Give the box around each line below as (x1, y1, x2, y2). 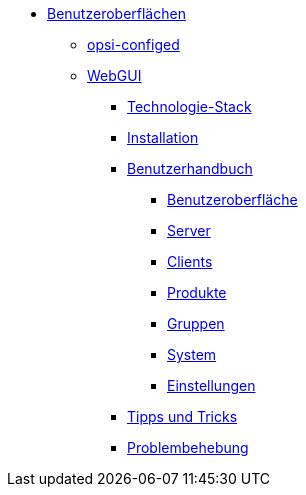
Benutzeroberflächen (47, 5, 186, 22)
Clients (167, 253, 213, 270)
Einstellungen (167, 377, 256, 394)
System (167, 346, 217, 363)
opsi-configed (87, 36, 180, 53)
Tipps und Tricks (127, 408, 238, 425)
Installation (127, 129, 199, 146)
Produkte (167, 284, 227, 301)
